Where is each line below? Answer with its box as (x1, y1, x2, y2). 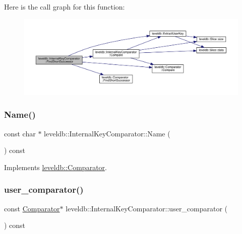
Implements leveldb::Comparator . (4, 162, 107, 172)
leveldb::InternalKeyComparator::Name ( (44, 128, 170, 138)
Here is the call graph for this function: (4, 2, 125, 12)
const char (4, 128, 36, 138)
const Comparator (4, 203, 60, 213)
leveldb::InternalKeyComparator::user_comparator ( (66, 203, 228, 213)
